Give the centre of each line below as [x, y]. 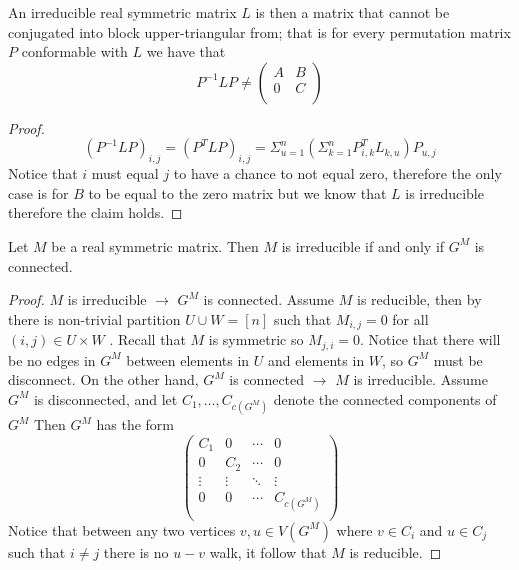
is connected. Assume [269, 299]
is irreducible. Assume [420, 379]
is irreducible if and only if [363, 245]
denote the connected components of [385, 398]
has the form [135, 424]
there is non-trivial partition [94, 318]
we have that [186, 51]
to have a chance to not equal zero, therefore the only [337, 173]
